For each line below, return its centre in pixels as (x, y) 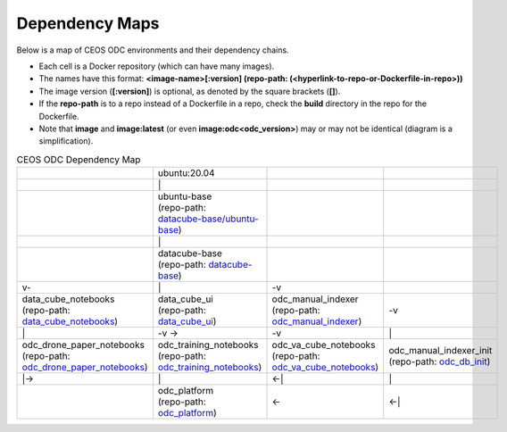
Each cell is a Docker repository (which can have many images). (157, 66)
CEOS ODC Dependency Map (79, 159)
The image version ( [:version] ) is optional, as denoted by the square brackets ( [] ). (190, 91)
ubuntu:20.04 (186, 173)
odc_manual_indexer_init (441, 351)
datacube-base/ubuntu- (208, 219)
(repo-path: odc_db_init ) (440, 361)
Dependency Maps (88, 23)
